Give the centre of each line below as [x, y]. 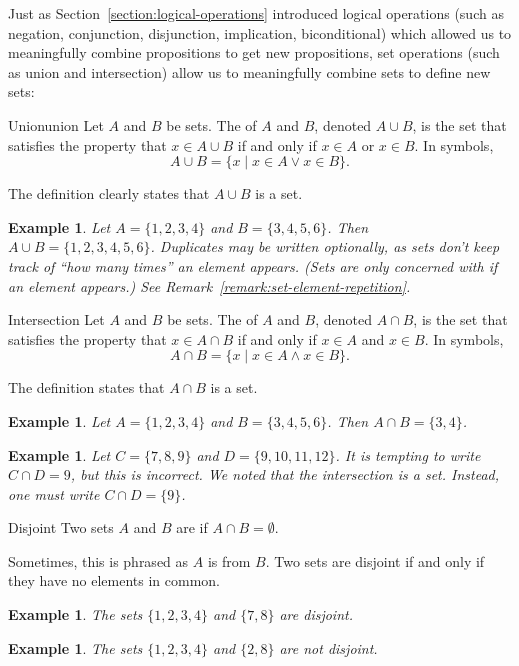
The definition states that [86, 387]
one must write [54, 493]
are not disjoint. [328, 647]
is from [229, 560]
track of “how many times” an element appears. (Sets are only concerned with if [253, 265]
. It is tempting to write [408, 454]
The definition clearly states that [109, 193]
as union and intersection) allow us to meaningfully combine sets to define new [249, 71]
